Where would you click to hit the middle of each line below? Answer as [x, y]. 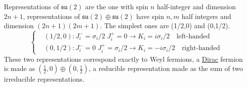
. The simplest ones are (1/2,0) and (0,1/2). [165, 26]
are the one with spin [117, 6]
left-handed [193, 36]
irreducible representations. [44, 79]
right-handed [201, 48]
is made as [19, 68]
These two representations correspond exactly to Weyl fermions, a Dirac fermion [123, 59]
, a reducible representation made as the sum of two [166, 68]
